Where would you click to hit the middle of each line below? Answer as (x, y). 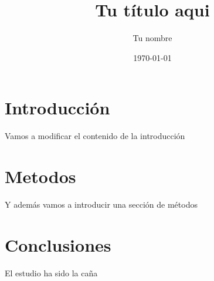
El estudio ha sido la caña (51, 272)
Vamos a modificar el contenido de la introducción (95, 136)
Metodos (40, 176)
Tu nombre (152, 38)
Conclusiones (58, 244)
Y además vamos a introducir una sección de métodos (101, 204)
